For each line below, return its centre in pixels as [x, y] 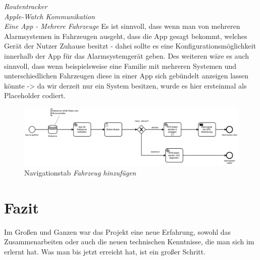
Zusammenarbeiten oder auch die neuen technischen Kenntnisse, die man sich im [129, 242]
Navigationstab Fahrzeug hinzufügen [80, 172]
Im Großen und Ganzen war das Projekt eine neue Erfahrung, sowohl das [118, 231]
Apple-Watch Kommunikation [49, 16]
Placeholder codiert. [35, 95]
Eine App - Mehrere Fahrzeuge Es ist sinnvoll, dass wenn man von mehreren [122, 26]
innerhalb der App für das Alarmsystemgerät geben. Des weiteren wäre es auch [126, 55]
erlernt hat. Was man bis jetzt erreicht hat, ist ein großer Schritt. [105, 251]
